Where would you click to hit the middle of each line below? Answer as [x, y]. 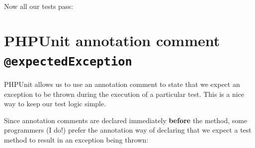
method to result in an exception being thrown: [76, 140]
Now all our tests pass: [39, 6]
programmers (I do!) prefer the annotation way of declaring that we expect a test [128, 130]
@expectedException [68, 61]
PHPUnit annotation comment [112, 40]
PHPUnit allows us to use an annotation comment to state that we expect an [122, 84]
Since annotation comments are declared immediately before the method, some [126, 120]
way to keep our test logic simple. [55, 104]
